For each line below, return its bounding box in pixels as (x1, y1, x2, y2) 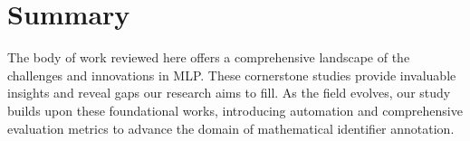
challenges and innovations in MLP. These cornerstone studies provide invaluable (7, 65, 456, 84)
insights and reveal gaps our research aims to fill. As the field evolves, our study (7, 83, 451, 102)
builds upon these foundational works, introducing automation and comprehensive (7, 100, 463, 119)
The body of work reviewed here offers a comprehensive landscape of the (7, 48, 410, 67)
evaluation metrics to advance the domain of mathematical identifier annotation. (7, 118, 455, 137)
